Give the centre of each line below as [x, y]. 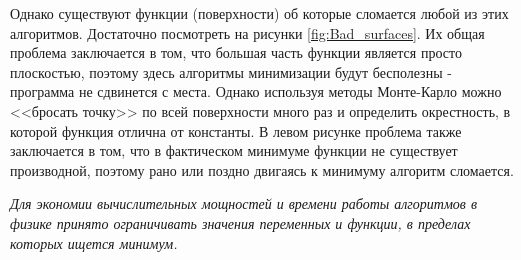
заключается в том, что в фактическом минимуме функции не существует [234, 150]
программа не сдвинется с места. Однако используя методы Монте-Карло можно [256, 91]
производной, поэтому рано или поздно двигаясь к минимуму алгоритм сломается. [262, 169]
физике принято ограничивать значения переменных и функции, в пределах [240, 222]
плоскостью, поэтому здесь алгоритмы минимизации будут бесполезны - [231, 71]
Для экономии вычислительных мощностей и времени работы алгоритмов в [244, 203]
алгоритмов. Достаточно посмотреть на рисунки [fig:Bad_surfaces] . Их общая [247, 32]
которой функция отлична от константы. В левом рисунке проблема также [236, 130]
